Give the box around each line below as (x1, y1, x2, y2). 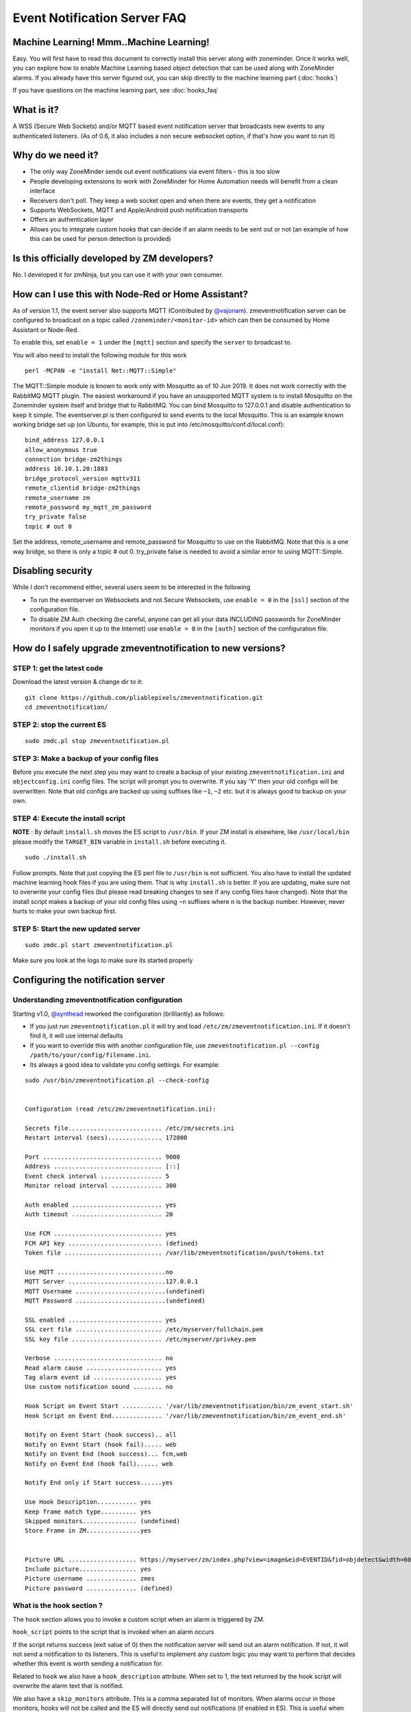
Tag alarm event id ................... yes (25, 1374, 177, 1381)
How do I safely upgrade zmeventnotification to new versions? (12, 642, 286, 654)
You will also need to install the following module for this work (12, 351, 188, 359)
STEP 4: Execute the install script (12, 814, 126, 823)
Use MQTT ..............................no (25, 1268, 173, 1276)
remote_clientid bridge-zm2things (25, 484, 140, 492)
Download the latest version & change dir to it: (12, 678, 143, 686)
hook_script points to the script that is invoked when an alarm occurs (12, 1628, 214, 1636)
